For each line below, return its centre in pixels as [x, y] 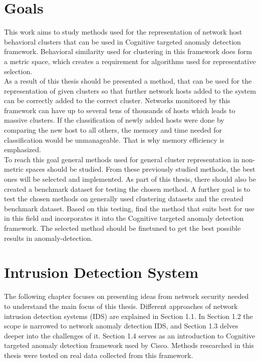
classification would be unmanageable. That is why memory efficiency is [114, 139]
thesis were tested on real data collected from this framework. [99, 355]
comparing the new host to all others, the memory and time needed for [113, 130]
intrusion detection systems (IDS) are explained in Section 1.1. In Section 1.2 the [128, 316]
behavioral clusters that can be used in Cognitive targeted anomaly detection [122, 41]
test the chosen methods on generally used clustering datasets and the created [124, 199]
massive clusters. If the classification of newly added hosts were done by [114, 120]
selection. [18, 71]
